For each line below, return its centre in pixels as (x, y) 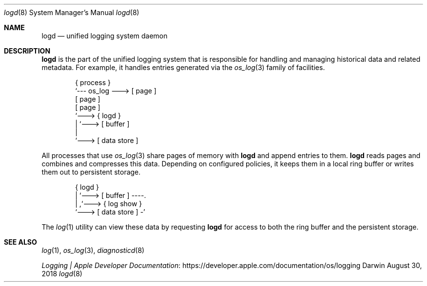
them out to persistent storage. (91, 172)
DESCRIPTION (27, 51)
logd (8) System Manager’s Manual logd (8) (72, 12)
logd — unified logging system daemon (105, 36)
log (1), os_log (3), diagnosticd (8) (93, 250)
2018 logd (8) (62, 274)
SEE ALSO (20, 242)
